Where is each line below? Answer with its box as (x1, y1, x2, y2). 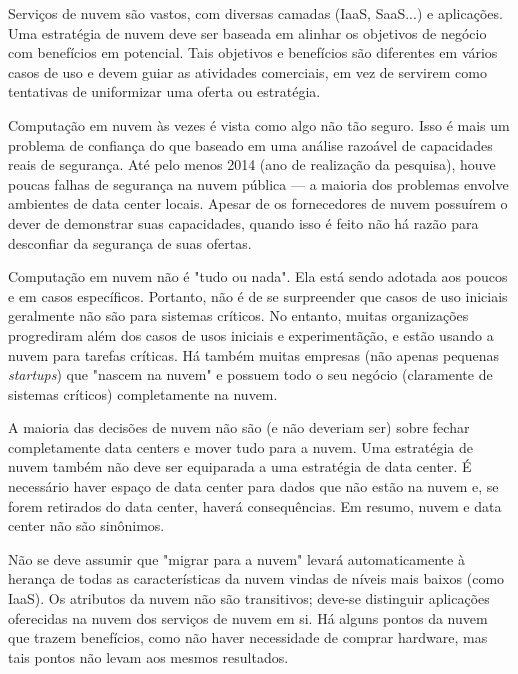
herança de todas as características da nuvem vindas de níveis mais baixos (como (8, 568, 505, 589)
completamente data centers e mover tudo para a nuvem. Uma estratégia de (8, 436, 473, 457)
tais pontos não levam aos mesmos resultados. (8, 646, 289, 667)
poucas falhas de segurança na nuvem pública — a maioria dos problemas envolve (8, 173, 509, 194)
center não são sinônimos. (8, 515, 165, 536)
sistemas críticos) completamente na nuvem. (8, 383, 278, 404)
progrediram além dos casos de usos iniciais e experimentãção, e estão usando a (8, 324, 494, 345)
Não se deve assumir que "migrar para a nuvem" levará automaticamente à (8, 548, 465, 569)
